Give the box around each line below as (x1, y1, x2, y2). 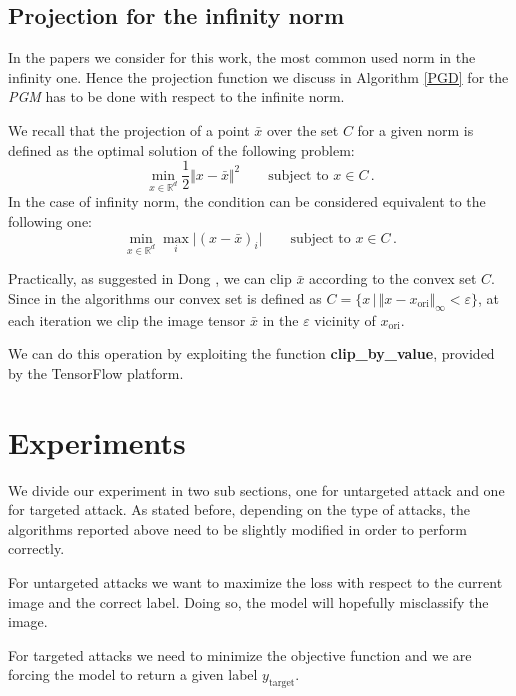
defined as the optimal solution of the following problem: (8, 139, 355, 160)
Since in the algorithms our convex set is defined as (8, 287, 322, 308)
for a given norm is (357, 119, 474, 140)
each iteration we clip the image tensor (8, 309, 246, 330)
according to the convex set (309, 268, 477, 289)
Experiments (8, 421, 186, 462)
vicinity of (314, 309, 376, 330)
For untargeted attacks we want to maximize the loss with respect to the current (8, 572, 503, 593)
